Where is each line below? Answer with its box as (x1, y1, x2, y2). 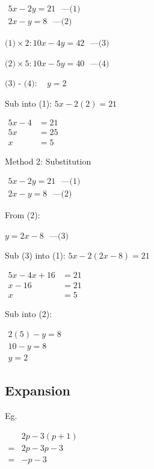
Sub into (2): (5, 307, 52, 320)
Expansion (5, 381, 70, 400)
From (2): (5, 209, 40, 221)
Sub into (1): (5, 96, 52, 109)
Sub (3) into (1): (5, 249, 66, 262)
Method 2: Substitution (5, 154, 91, 167)
